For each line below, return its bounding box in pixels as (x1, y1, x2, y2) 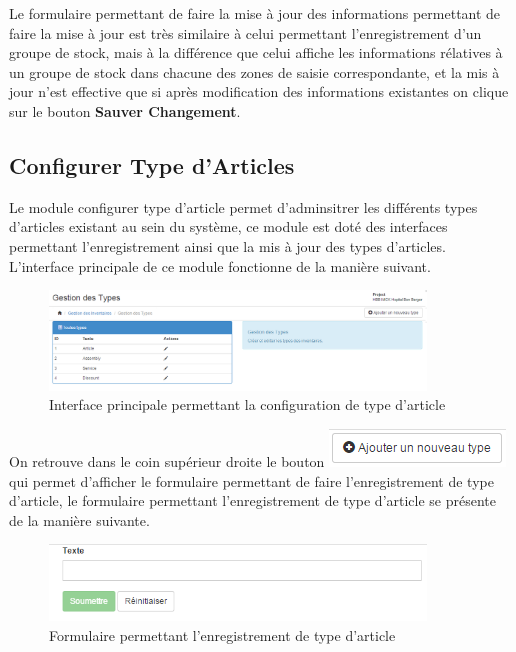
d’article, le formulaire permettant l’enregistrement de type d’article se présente (9, 490, 497, 511)
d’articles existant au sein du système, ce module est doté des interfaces (9, 216, 448, 237)
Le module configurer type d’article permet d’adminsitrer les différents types (9, 196, 478, 217)
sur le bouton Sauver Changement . (9, 100, 241, 121)
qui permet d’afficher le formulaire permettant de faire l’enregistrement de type (9, 470, 494, 491)
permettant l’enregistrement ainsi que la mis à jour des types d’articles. (9, 235, 446, 256)
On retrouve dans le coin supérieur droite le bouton (9, 451, 325, 472)
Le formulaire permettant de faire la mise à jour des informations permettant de (9, 3, 501, 23)
